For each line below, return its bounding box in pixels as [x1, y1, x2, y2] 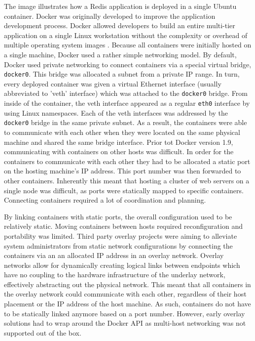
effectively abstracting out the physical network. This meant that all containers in [4, 279, 251, 289]
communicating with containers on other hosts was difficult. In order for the [4, 146, 234, 157]
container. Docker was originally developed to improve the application [4, 10, 216, 21]
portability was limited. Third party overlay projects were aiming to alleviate [4, 230, 237, 241]
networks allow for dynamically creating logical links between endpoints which [4, 259, 240, 270]
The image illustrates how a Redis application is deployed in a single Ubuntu [4, 1, 237, 11]
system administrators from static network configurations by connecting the [4, 240, 233, 251]
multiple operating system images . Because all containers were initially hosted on [4, 40, 252, 50]
